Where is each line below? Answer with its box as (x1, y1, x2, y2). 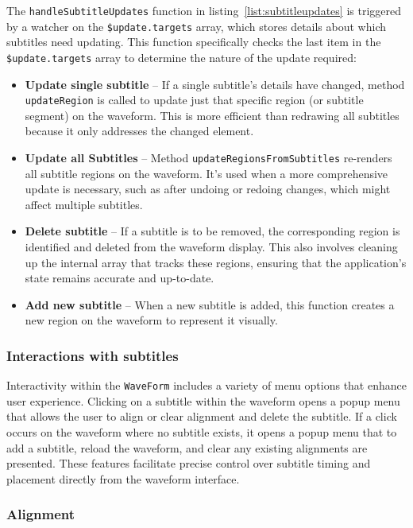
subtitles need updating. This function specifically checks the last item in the (6, 33, 381, 50)
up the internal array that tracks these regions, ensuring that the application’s (25, 254, 407, 270)
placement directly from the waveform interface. (6, 470, 240, 487)
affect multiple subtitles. (25, 196, 143, 212)
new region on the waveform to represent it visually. (25, 312, 278, 328)
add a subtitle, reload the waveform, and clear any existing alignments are (6, 439, 368, 456)
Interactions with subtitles (6, 345, 179, 365)
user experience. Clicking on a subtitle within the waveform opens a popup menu (6, 392, 400, 409)
